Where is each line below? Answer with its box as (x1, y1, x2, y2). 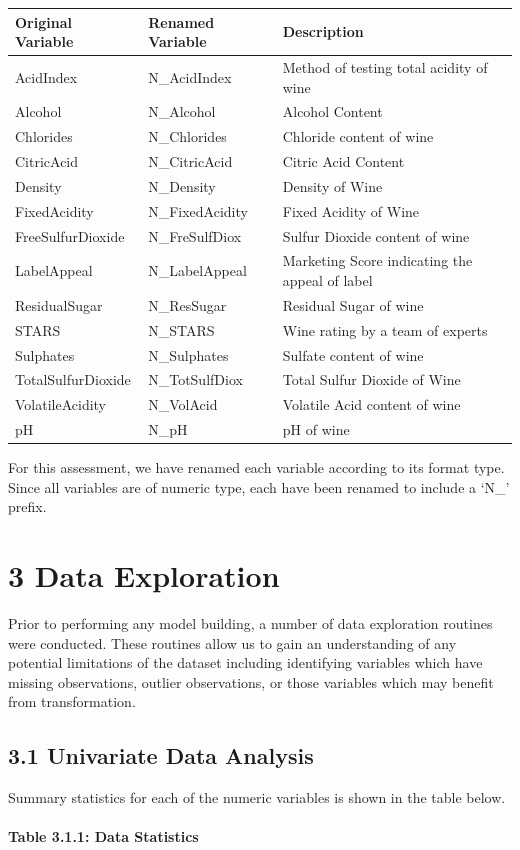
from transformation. (8, 691, 136, 712)
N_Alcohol (148, 101, 216, 122)
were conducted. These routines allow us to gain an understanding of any (8, 632, 457, 653)
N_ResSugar (148, 294, 227, 315)
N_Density (148, 175, 216, 196)
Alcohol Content (282, 101, 383, 122)
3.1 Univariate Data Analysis (8, 740, 314, 771)
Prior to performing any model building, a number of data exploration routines (8, 613, 493, 634)
